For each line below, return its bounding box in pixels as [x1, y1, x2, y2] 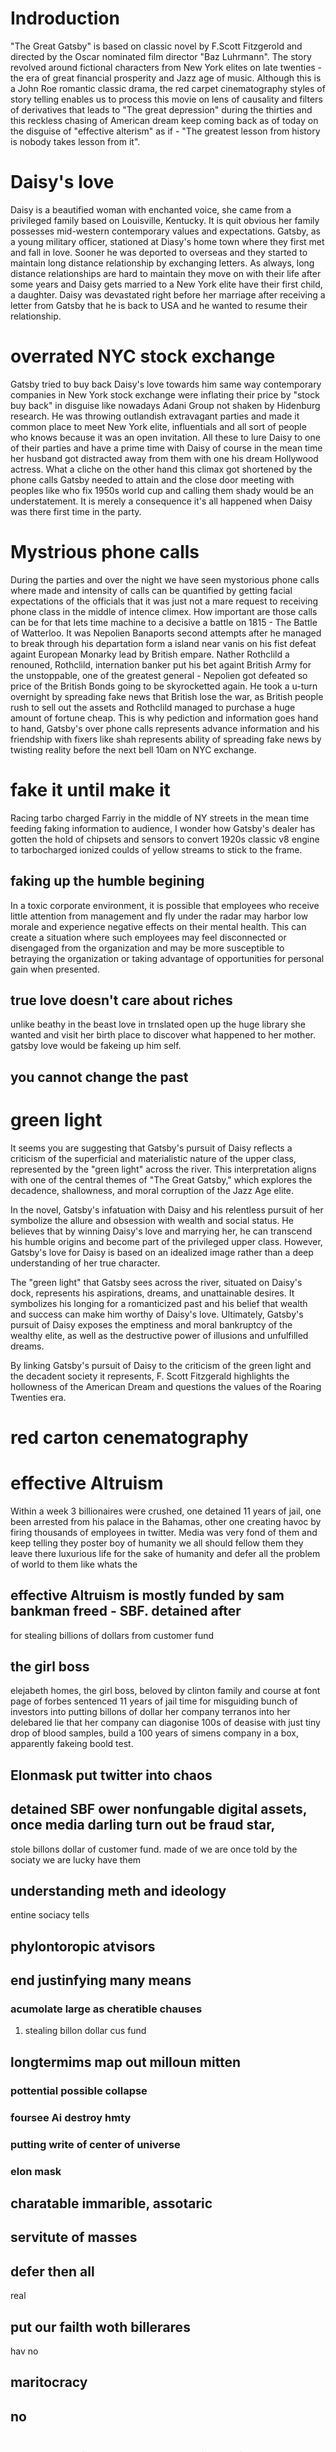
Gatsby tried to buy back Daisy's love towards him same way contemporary [10, 378, 322, 390]
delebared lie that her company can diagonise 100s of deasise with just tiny [10, 1717, 321, 1729]
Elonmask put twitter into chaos [10, 1767, 213, 1784]
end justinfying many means [10, 1972, 192, 1989]
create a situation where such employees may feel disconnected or [10, 931, 287, 943]
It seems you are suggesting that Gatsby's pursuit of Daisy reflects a [10, 1142, 293, 1154]
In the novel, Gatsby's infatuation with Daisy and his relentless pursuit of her [10, 1203, 324, 1216]
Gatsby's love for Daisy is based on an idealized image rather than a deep [10, 1246, 314, 1258]
